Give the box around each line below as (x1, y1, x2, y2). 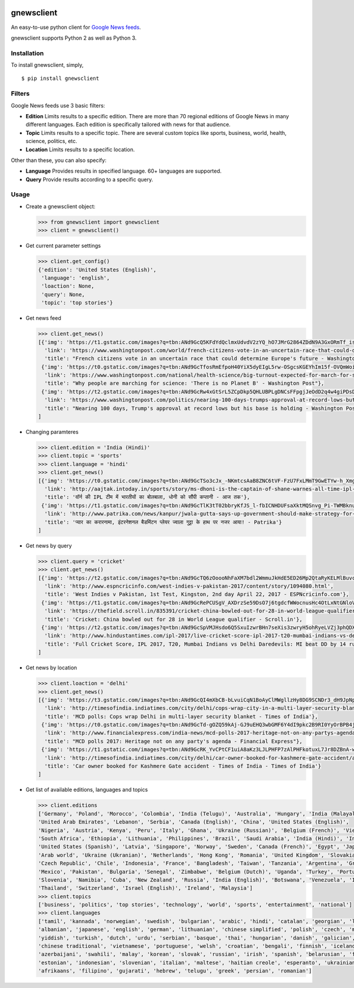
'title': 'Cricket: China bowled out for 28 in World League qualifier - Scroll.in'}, (44, 616, 303, 623)
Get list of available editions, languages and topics (25, 786, 148, 793)
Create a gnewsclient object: (25, 203, 96, 210)
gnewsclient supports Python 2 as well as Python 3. (11, 34, 137, 41)
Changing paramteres (25, 429, 79, 435)
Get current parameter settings (25, 242, 101, 250)
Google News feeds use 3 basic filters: (11, 102, 106, 109)
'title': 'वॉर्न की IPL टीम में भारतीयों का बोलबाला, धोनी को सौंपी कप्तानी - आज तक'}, (44, 494, 250, 501)
